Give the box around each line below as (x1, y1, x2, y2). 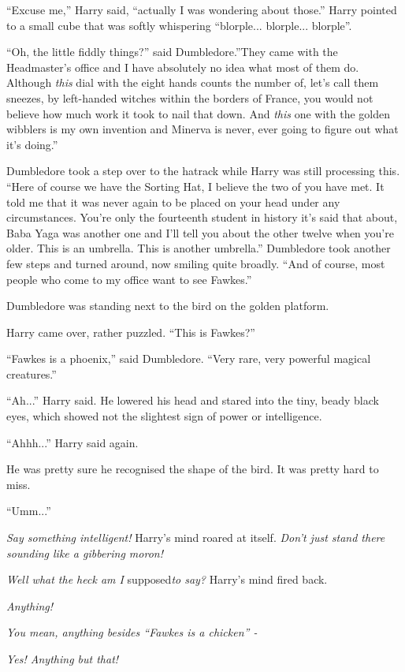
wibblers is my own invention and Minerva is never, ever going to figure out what (6, 121, 399, 137)
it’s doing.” (6, 136, 58, 152)
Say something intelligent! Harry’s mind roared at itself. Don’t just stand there (6, 529, 385, 546)
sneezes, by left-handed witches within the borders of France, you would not (6, 89, 373, 106)
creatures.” (6, 365, 57, 382)
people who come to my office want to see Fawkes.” (6, 271, 252, 287)
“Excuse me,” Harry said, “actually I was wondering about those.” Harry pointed (6, 2, 397, 17)
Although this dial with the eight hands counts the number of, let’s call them (6, 74, 379, 91)
